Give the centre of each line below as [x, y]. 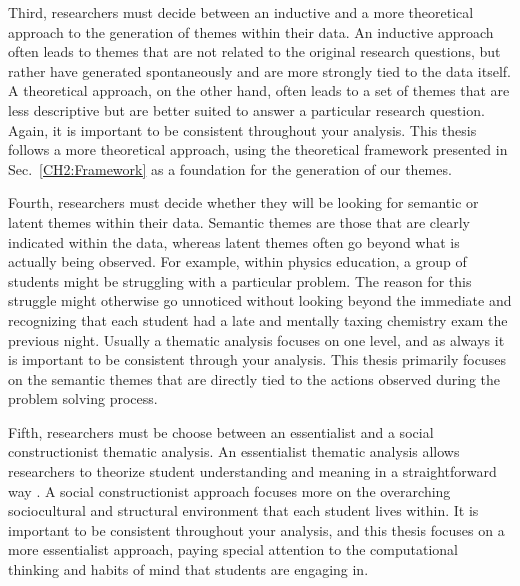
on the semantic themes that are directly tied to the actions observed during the [254, 378]
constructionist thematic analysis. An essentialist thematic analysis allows [234, 451]
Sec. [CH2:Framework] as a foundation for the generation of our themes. [230, 168]
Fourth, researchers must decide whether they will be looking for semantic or [243, 202]
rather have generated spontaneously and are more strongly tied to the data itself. [259, 70]
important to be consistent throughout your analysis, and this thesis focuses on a [256, 529]
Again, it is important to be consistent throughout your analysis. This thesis [242, 129]
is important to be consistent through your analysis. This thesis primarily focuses [257, 359]
